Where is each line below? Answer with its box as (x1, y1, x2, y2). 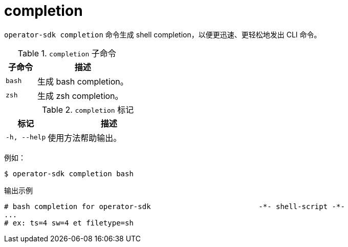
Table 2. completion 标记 (41, 104, 134, 115)
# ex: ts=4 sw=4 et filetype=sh (4, 218, 134, 227)
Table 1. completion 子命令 (17, 48, 116, 58)
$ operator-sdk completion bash (4, 169, 134, 178)
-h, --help (6, 133, 46, 141)
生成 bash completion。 (37, 76, 128, 87)
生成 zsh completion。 (37, 90, 123, 101)
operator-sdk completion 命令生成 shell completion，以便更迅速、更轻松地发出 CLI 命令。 (4, 30, 321, 39)
